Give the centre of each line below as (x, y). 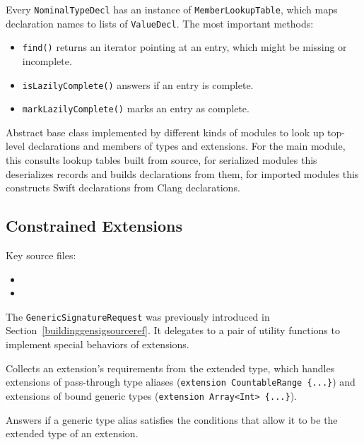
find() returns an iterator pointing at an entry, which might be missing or (184, 47)
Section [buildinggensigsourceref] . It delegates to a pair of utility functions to (173, 330)
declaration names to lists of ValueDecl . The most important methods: (160, 23)
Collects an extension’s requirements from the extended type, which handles (170, 368)
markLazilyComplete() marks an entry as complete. (136, 108)
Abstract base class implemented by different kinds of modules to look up (165, 132)
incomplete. (47, 60)
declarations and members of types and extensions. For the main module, (187, 146)
